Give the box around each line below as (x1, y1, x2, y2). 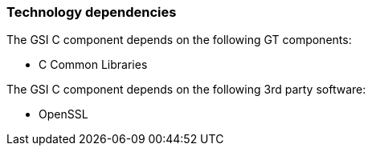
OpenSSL (39, 107, 88, 122)
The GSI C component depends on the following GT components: (6, 33, 352, 47)
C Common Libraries (39, 58, 148, 72)
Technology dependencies (6, 4, 177, 20)
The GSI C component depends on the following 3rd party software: (6, 82, 366, 97)
